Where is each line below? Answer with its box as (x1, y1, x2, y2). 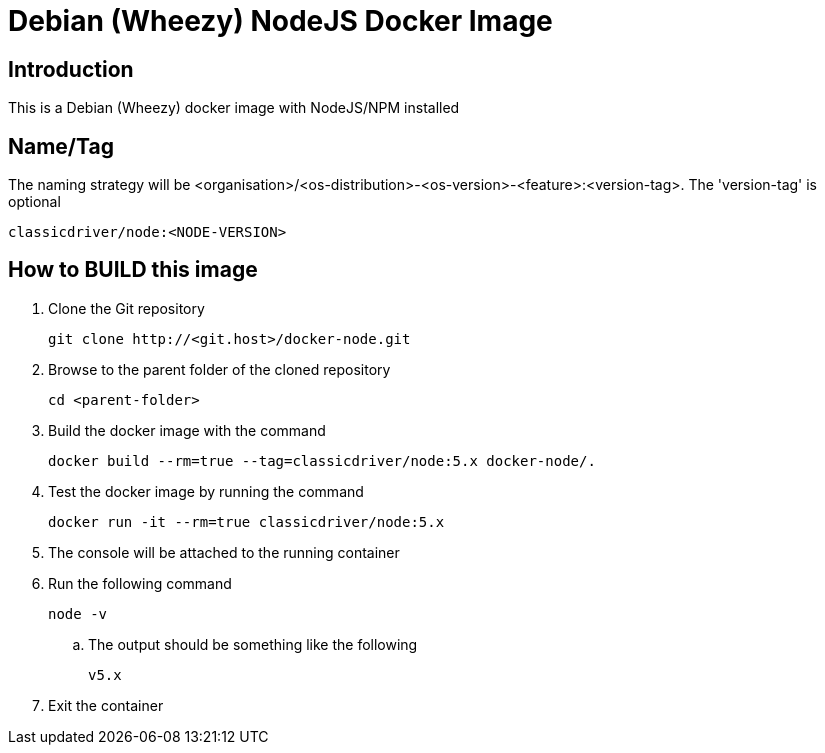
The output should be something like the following (88, 635, 418, 653)
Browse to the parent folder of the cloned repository (48, 360, 391, 378)
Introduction (8, 56, 134, 82)
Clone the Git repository (48, 299, 205, 317)
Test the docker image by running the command (48, 482, 364, 500)
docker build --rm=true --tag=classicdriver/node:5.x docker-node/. (48, 452, 596, 469)
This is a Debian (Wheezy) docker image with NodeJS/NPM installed (8, 99, 460, 117)
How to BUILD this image (8, 257, 258, 283)
